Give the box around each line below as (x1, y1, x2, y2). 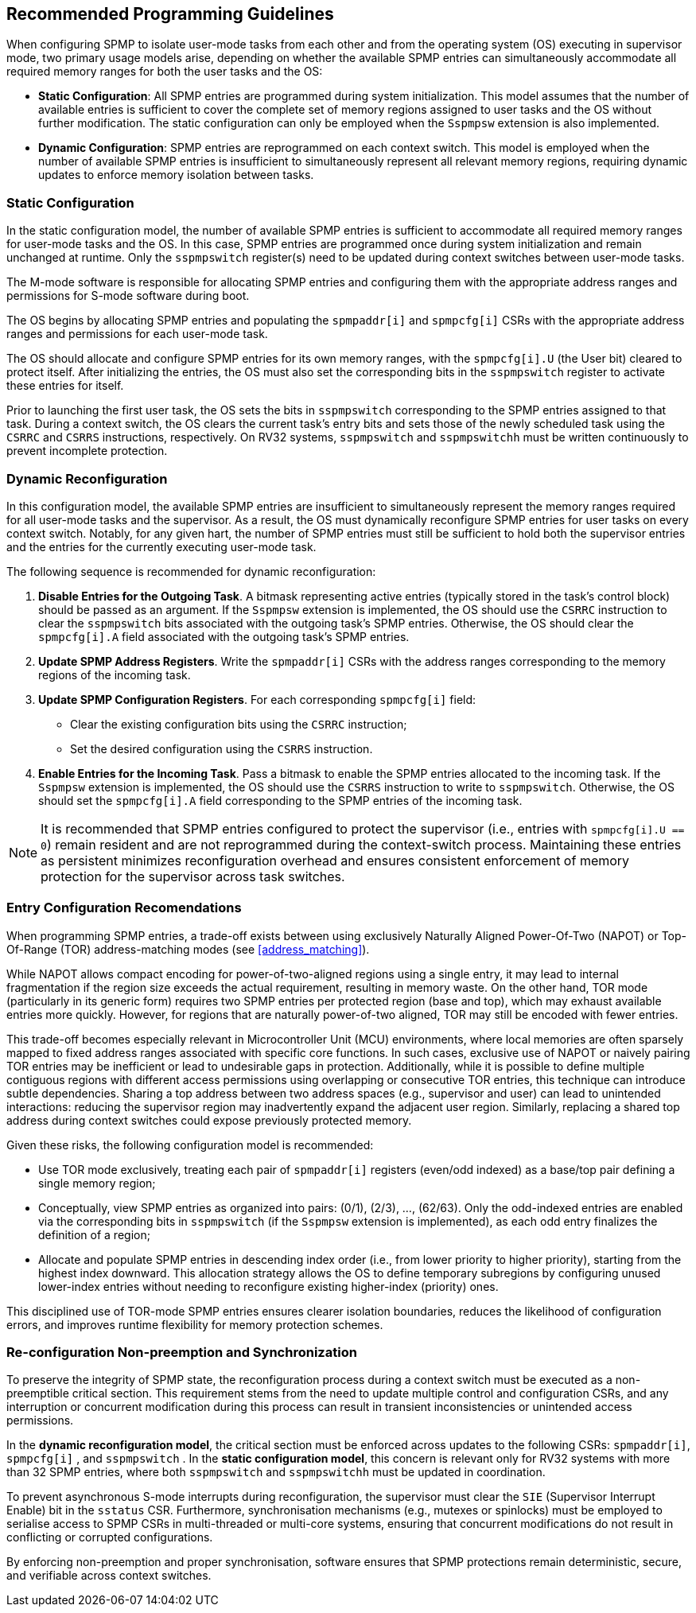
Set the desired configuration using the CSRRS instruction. (70, 741, 373, 756)
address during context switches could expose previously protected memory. (6, 1113, 412, 1127)
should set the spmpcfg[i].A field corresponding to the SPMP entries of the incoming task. (38, 793, 523, 807)
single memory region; (38, 1176, 156, 1190)
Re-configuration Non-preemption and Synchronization (6, 1344, 357, 1361)
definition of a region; (38, 1227, 150, 1242)
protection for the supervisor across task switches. (41, 868, 345, 884)
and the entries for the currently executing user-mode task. (6, 539, 317, 554)
